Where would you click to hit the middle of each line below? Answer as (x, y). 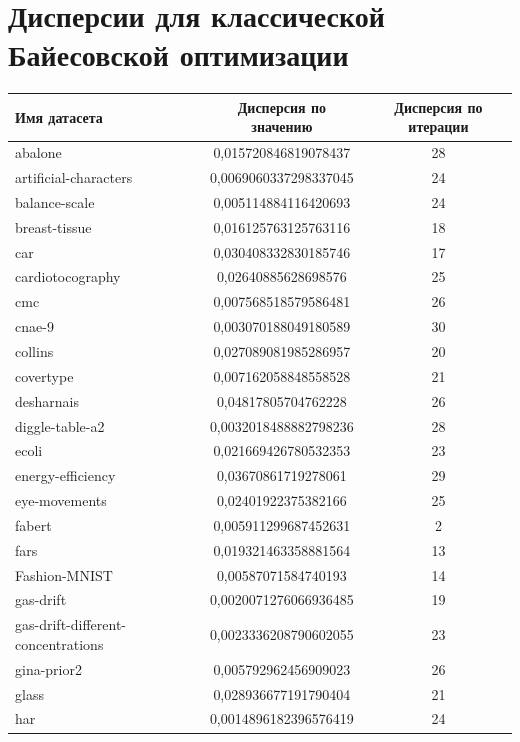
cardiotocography (68, 276)
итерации (438, 126)
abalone (38, 152)
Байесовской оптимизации (178, 54)
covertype (44, 375)
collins (34, 351)
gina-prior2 (48, 668)
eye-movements (61, 500)
